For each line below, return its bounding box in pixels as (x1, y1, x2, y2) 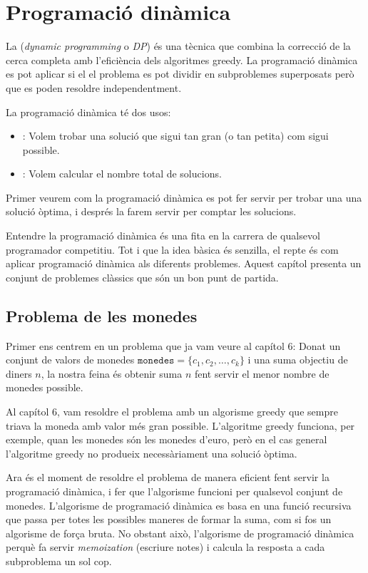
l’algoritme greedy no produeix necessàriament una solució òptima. (6, 445, 297, 460)
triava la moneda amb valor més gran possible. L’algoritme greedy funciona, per (6, 418, 355, 433)
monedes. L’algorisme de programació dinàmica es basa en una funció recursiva (6, 497, 352, 512)
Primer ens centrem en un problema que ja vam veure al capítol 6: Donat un (6, 338, 341, 353)
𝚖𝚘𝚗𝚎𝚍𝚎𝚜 (137, 356, 175, 366)
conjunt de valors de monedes (6, 352, 135, 367)
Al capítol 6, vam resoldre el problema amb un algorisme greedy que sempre (6, 404, 338, 419)
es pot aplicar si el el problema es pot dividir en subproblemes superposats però (6, 66, 354, 81)
